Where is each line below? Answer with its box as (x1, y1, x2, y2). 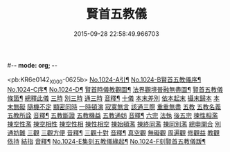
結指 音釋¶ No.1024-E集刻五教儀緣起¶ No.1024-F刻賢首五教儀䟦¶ (20, 137, 206, 145)
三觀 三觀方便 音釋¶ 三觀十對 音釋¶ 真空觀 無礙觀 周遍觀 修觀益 (26, 129, 206, 137)
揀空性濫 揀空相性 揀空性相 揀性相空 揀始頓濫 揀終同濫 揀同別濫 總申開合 (7, 120, 213, 128)
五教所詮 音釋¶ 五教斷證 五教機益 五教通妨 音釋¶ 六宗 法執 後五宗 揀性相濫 (7, 111, 218, 120)
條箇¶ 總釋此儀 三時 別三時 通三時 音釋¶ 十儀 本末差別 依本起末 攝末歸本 (7, 94, 213, 102)
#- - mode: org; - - (7, 61, 57, 69)
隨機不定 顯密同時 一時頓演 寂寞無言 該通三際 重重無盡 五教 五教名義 (26, 102, 222, 111)
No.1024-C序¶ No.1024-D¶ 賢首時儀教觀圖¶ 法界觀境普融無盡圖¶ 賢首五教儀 (7, 85, 224, 93)
